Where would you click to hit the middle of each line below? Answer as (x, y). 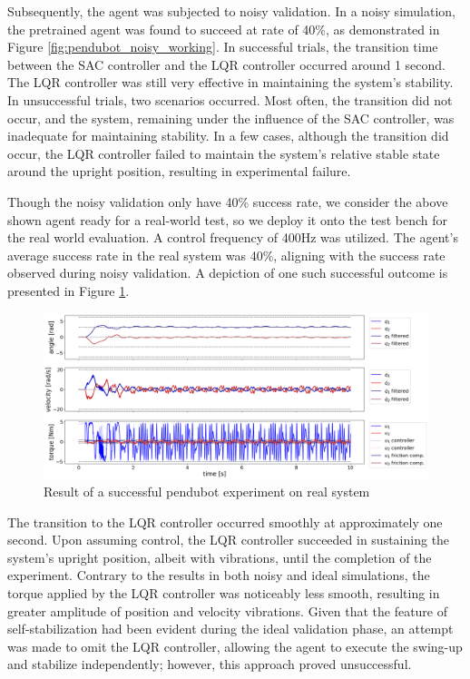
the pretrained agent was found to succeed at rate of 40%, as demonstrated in (224, 29)
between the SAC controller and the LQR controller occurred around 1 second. (226, 64)
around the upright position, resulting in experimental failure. (179, 171)
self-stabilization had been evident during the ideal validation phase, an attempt (230, 629)
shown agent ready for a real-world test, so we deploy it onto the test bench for (228, 219)
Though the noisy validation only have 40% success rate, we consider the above (228, 201)
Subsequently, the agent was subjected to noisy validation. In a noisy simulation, (231, 11)
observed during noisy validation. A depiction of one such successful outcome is (228, 273)
